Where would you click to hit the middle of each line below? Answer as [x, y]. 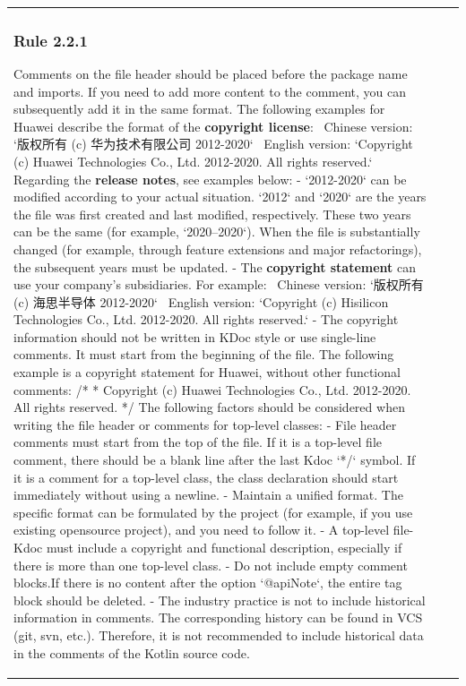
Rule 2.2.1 [51, 40]
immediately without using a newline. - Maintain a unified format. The [208, 495]
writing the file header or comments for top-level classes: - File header [205, 424]
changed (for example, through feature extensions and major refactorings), [218, 249]
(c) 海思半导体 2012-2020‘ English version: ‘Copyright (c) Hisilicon [201, 301]
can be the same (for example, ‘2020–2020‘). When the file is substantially [217, 232]
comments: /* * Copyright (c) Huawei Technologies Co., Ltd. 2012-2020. [212, 389]
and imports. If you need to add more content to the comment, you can [210, 91]
